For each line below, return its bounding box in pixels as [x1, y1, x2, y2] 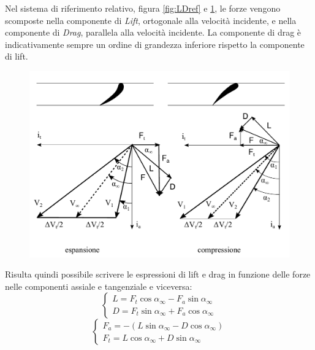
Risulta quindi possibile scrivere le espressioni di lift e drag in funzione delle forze [5, 268, 311, 281]
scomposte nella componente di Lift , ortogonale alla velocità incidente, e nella [5, 14, 297, 26]
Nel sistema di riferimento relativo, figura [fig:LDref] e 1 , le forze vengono [5, 2, 281, 14]
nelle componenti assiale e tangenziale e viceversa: [5, 279, 192, 292]
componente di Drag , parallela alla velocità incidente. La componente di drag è [5, 26, 302, 39]
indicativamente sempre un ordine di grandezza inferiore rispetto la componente [5, 37, 305, 50]
